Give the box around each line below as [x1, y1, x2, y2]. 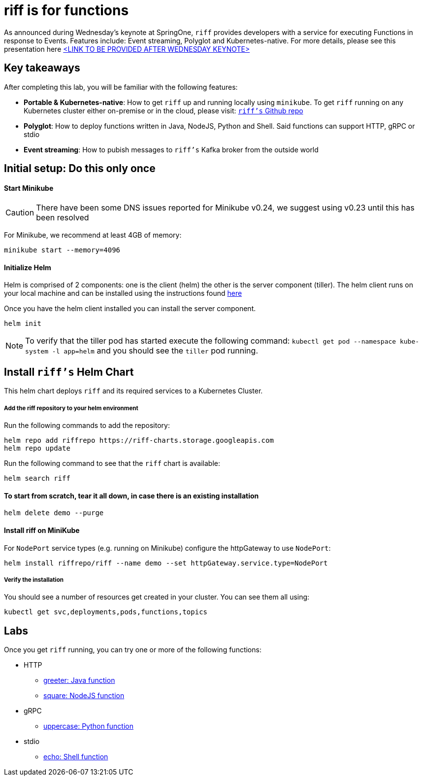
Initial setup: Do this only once [4, 162, 156, 175]
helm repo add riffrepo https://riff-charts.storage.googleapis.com [4, 436, 274, 445]
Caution [5, 208, 34, 218]
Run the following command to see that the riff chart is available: [4, 459, 221, 468]
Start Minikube [4, 183, 54, 192]
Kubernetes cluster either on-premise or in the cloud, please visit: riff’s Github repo [24, 106, 303, 115]
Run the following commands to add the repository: [4, 421, 170, 430]
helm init [4, 319, 41, 328]
